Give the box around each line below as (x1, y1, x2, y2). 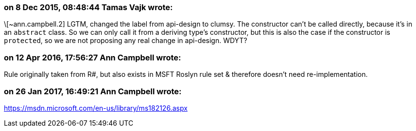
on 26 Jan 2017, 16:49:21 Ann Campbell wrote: (4, 86, 182, 96)
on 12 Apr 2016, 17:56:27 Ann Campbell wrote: (4, 52, 181, 62)
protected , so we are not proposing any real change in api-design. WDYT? (4, 36, 247, 45)
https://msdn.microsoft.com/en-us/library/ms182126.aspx (4, 103, 188, 112)
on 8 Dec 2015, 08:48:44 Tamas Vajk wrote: (4, 2, 173, 12)
